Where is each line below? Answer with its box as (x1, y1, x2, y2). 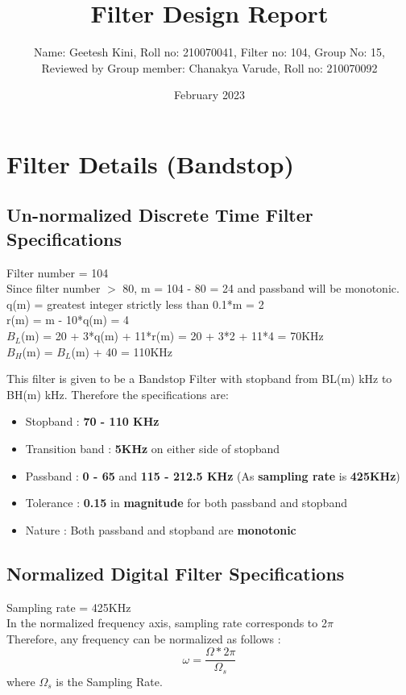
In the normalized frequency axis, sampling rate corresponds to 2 (6, 614, 327, 631)
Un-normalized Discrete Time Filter (6, 202, 313, 227)
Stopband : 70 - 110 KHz (25, 413, 159, 430)
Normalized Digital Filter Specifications (6, 560, 345, 585)
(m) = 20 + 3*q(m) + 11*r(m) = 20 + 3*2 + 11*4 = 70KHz (21, 327, 324, 344)
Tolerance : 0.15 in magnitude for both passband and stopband (25, 494, 347, 511)
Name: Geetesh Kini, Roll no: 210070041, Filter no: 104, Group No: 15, (34, 44, 385, 60)
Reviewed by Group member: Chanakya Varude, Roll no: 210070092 (41, 59, 378, 76)
